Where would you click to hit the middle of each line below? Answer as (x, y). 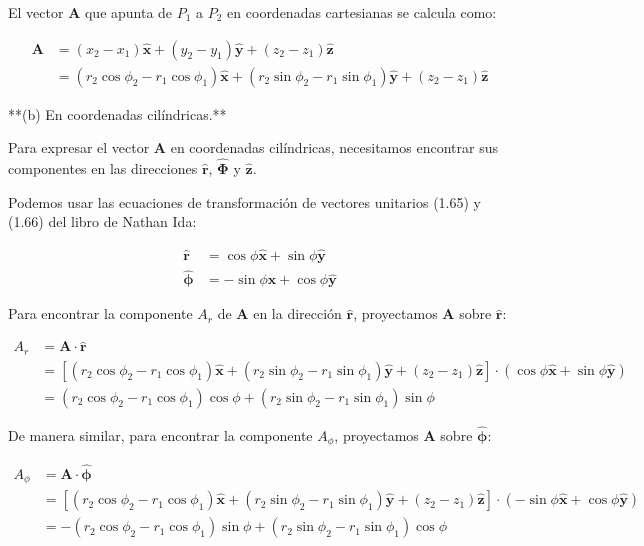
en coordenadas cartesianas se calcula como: (362, 12)
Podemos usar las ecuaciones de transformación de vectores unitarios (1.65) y (245, 201)
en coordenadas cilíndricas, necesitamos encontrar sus (334, 147)
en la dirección (297, 313)
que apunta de (128, 12)
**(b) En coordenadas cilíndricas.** (117, 113)
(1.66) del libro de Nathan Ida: (102, 221)
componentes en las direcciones (103, 168)
